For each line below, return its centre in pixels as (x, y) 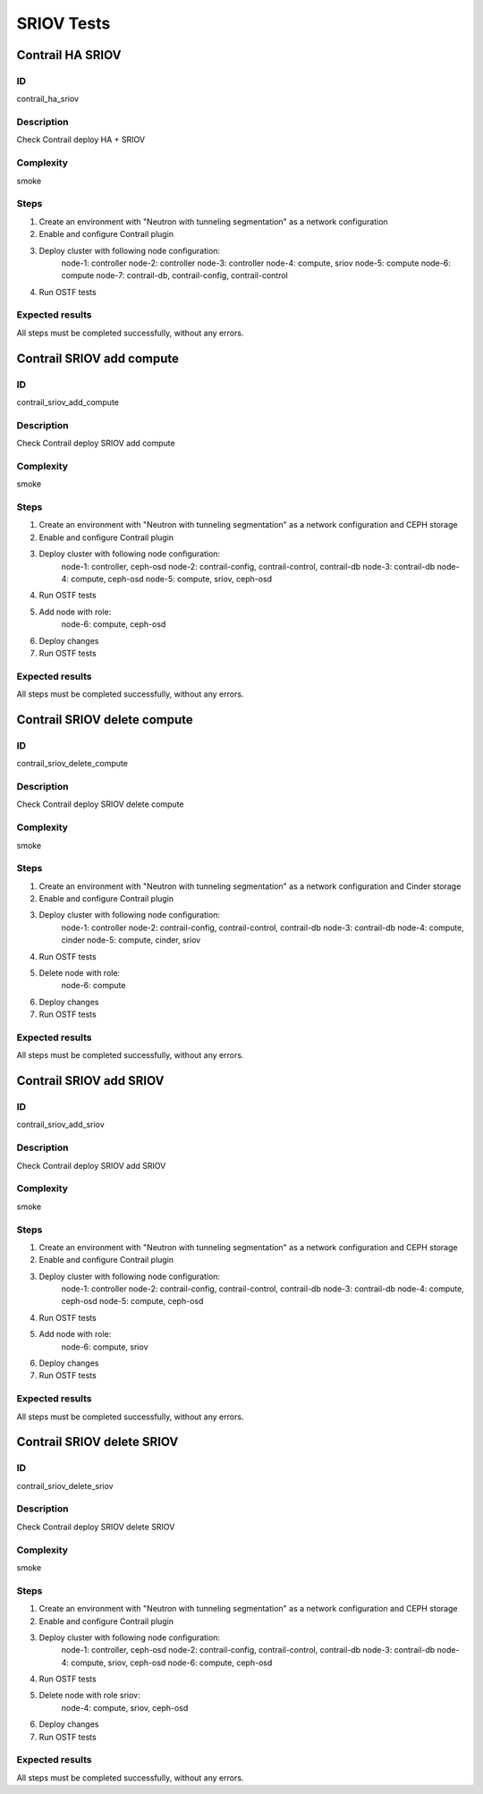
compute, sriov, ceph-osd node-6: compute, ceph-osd (172, 1663)
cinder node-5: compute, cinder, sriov (131, 940)
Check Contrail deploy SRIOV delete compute (100, 804)
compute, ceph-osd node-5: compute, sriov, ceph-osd (172, 579)
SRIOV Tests (64, 23)
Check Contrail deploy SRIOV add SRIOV (91, 1165)
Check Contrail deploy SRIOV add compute (96, 444)
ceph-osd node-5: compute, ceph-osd (132, 1301)
